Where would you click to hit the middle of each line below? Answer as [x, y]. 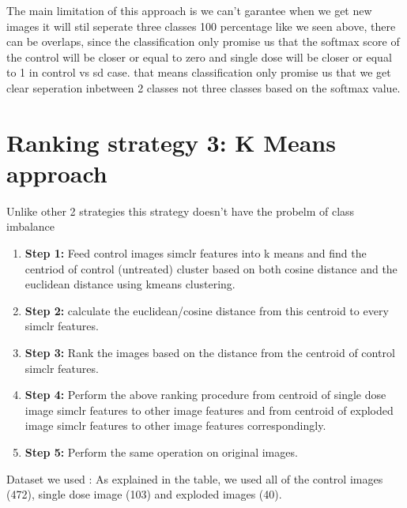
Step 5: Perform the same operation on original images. [161, 452]
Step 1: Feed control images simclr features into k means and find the [196, 253]
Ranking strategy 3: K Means [171, 142]
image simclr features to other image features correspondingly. [175, 425]
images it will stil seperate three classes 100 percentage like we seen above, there [201, 26]
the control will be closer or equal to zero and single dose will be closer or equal [199, 56]
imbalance [31, 226]
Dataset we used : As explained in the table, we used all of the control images [195, 478]
